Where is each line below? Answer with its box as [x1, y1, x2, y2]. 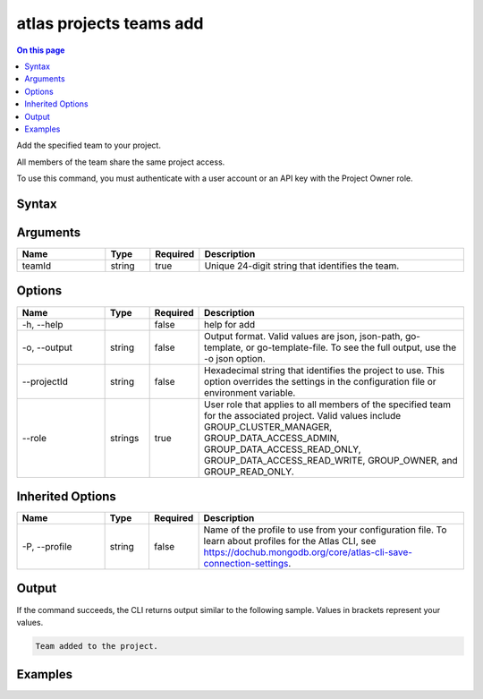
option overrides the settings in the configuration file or [204, 375, 437, 388]
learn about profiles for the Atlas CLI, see [203, 535, 377, 548]
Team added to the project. [35, 641, 158, 651]
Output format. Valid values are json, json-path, [204, 329, 403, 342]
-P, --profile [21, 541, 72, 553]
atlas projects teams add [16, 13, 204, 33]
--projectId [21, 375, 69, 388]
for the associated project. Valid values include [204, 409, 402, 422]
